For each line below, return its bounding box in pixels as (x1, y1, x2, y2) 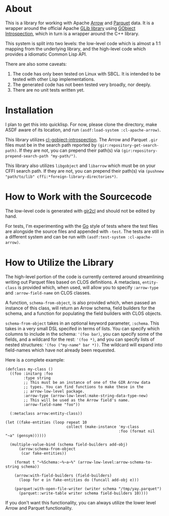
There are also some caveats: (5, 61, 67, 67)
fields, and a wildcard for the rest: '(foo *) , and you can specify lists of (5, 336, 155, 342)
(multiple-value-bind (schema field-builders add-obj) (10, 442, 128, 447)
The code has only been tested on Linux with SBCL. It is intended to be (12, 70, 161, 76)
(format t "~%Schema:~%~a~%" (14, 459, 76, 465)
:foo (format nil (118, 428, 155, 433)
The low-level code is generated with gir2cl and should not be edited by (5, 208, 155, 214)
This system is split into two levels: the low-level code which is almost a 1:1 (5, 40, 161, 46)
